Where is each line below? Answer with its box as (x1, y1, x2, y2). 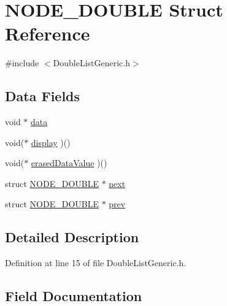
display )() (31, 136, 71, 148)
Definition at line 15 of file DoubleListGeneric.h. (5, 256, 187, 269)
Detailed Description (5, 228, 139, 247)
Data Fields (5, 86, 80, 105)
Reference (5, 21, 90, 46)
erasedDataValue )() (31, 156, 107, 169)
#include (5, 56, 39, 69)
